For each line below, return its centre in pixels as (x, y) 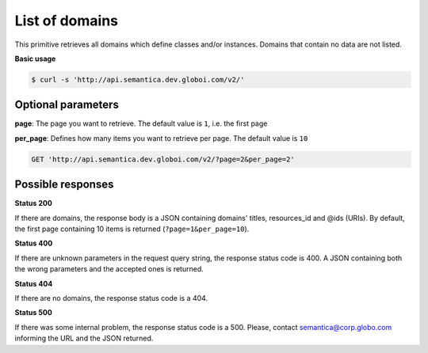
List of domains (67, 21)
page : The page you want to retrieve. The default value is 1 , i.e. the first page (141, 123)
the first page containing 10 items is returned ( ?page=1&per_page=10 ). (132, 229)
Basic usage (35, 59)
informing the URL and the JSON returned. (84, 338)
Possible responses (64, 185)
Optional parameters (67, 105)
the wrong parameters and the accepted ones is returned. (109, 269)
